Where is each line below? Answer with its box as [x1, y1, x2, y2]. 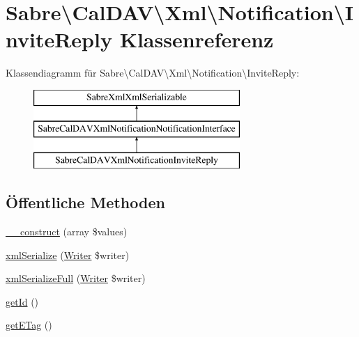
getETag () [6, 318, 52, 332]
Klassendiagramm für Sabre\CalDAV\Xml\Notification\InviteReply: [6, 65, 300, 80]
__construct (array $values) [6, 224, 128, 239]
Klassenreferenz [119, 25, 274, 54]
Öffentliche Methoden [6, 191, 165, 213]
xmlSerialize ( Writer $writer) [6, 247, 130, 262]
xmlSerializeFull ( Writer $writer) [6, 271, 146, 285]
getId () [6, 294, 39, 308]
